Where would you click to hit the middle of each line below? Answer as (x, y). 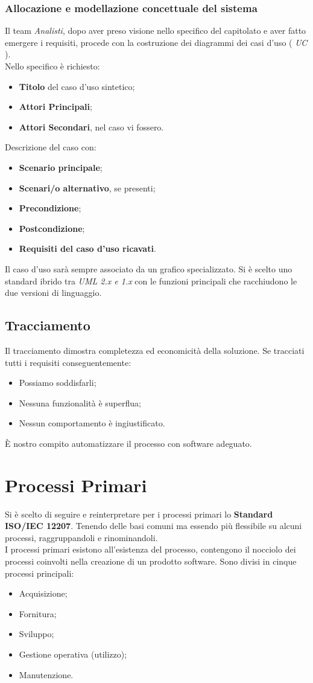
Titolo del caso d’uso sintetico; (77, 86)
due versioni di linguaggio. (53, 293)
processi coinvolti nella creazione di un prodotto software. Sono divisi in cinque (151, 561)
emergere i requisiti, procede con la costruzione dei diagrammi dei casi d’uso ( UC (156, 42)
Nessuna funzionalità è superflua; (80, 402)
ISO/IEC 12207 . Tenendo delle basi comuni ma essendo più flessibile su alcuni (153, 526)
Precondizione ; (50, 208)
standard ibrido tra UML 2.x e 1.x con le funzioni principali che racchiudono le (151, 281)
